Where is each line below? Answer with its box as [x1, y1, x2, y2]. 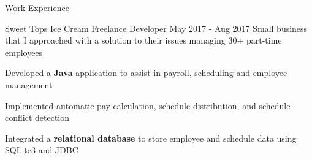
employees [5, 45, 43, 58]
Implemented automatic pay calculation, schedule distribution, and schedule [5, 99, 291, 112]
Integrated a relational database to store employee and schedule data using [5, 131, 297, 144]
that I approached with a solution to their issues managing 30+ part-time [5, 34, 282, 47]
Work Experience [5, 1, 69, 13]
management [5, 78, 53, 91]
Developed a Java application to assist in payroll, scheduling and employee [5, 66, 287, 79]
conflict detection [5, 111, 69, 124]
